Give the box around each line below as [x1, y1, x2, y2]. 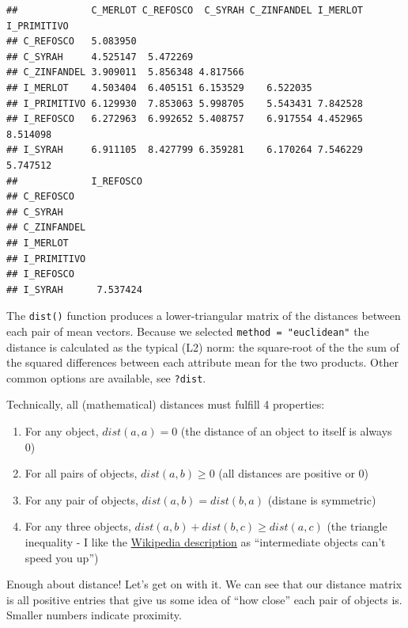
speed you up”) [25, 549, 99, 565]
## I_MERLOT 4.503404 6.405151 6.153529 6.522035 [6, 82, 312, 93]
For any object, [25, 423, 99, 440]
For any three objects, [25, 518, 131, 535]
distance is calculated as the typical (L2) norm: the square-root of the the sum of [6, 338, 399, 355]
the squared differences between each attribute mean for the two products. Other [6, 354, 399, 371]
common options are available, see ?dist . [6, 369, 206, 386]
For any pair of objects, [25, 491, 138, 508]
